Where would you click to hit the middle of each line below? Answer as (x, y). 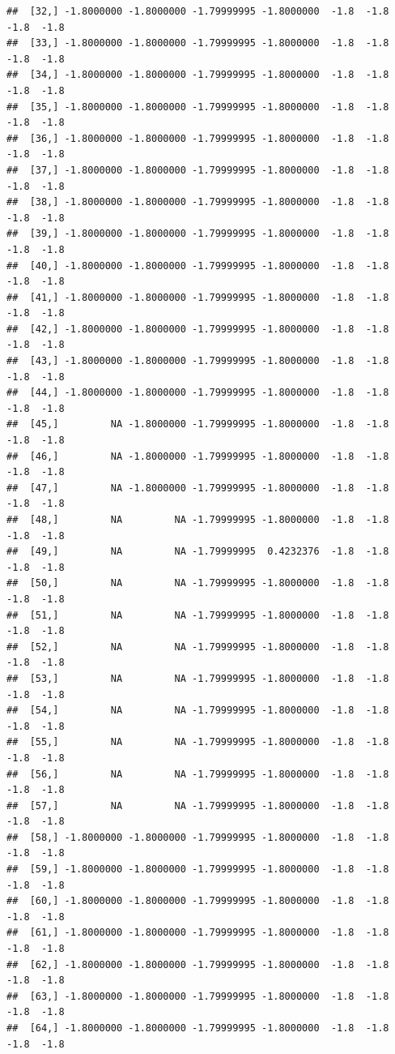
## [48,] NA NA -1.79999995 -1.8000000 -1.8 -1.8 (198, 520)
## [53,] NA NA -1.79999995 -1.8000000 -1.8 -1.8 (198, 678)
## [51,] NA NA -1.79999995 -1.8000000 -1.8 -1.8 (198, 615)
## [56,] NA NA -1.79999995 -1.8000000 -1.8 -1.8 (198, 774)
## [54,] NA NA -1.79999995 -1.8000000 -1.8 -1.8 (198, 711)
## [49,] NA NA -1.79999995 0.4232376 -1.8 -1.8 (198, 552)
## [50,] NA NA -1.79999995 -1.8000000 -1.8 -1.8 (198, 583)
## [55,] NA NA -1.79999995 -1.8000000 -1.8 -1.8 (198, 742)
